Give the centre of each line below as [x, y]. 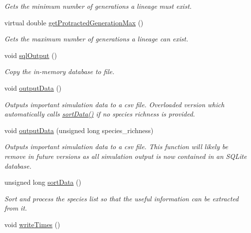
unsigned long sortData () [43, 182]
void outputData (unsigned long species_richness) [79, 130]
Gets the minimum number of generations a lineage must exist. [98, 6]
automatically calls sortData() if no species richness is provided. [100, 114]
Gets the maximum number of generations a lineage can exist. [96, 39]
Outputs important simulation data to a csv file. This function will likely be [116, 146]
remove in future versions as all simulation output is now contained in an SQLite [126, 156]
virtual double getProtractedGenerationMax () [74, 22]
